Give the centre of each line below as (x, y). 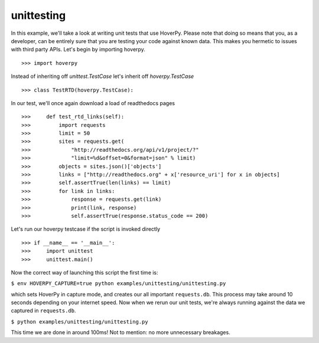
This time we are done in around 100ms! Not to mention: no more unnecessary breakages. (121, 332)
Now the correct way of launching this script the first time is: (85, 272)
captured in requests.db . (43, 311)
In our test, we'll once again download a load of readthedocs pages (93, 103)
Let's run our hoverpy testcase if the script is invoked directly (86, 229)
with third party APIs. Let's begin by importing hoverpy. (78, 50)
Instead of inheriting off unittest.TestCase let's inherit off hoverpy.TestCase (102, 76)
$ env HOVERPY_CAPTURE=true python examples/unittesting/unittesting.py (118, 284)
